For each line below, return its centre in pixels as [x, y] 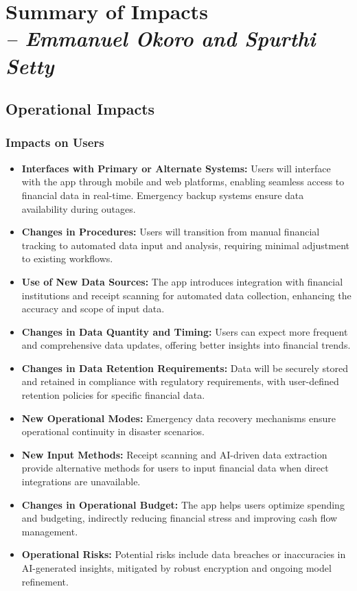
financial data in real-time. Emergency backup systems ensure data [163, 195]
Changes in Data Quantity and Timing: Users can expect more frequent [185, 331]
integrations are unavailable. [81, 482]
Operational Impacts [80, 109]
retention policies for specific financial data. [113, 395]
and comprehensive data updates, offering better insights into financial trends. [186, 345]
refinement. [45, 581]
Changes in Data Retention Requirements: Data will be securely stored [185, 368]
